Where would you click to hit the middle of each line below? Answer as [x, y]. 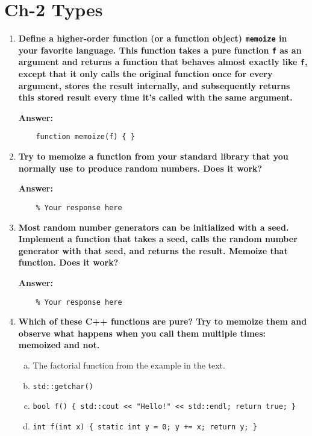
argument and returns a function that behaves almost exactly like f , [163, 62]
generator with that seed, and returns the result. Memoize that [153, 250]
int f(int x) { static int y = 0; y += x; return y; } [145, 427]
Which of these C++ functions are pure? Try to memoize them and [163, 321]
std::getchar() [63, 386]
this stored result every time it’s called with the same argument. [155, 97]
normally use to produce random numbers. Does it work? [140, 168]
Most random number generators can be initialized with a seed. [154, 227]
